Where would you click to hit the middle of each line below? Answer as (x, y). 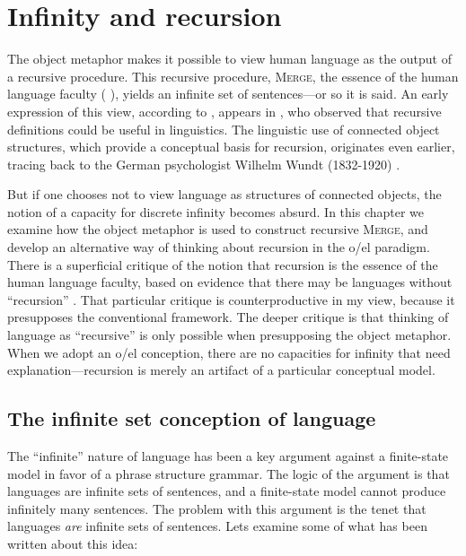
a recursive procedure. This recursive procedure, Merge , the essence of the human (233, 76)
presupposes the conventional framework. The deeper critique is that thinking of (228, 317)
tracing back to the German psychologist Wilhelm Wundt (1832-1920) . (204, 164)
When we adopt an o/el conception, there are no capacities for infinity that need (229, 352)
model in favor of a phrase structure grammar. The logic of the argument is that (229, 473)
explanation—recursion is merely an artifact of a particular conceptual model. (221, 370)
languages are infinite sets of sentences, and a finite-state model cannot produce (227, 491)
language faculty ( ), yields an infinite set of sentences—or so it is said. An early (228, 94)
